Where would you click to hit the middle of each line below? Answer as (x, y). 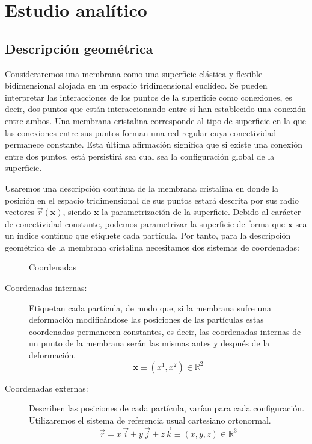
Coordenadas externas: (47, 388)
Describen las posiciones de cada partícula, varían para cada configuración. (167, 408)
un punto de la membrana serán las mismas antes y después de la (149, 343)
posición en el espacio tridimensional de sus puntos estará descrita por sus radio (152, 200)
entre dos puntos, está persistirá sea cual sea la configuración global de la (140, 156)
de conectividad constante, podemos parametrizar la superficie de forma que (145, 223)
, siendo (77, 212)
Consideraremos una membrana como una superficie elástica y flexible (134, 73)
